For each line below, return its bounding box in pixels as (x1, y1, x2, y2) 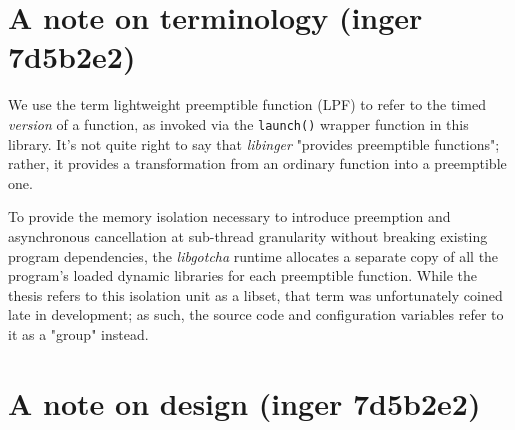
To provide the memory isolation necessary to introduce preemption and (8, 206, 451, 227)
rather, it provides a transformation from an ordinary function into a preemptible (8, 153, 507, 174)
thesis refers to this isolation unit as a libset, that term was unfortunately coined (8, 284, 503, 305)
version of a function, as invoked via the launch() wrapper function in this (8, 113, 469, 134)
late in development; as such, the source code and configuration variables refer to (8, 304, 504, 325)
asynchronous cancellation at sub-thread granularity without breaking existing (8, 225, 488, 246)
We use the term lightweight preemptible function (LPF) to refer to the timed (8, 94, 486, 115)
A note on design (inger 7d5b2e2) (8, 382, 481, 423)
